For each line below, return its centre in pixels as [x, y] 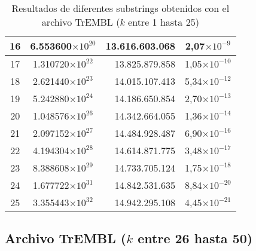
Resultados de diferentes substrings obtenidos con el [121, 8]
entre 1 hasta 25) [164, 22]
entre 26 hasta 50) [195, 238]
